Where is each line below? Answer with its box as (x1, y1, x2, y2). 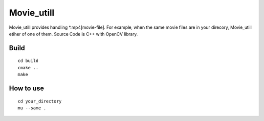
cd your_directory (18, 98, 62, 104)
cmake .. (18, 65, 39, 70)
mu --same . (18, 105, 46, 111)
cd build (18, 58, 39, 63)
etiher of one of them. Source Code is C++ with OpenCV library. (9, 31, 138, 37)
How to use (9, 84, 44, 92)
